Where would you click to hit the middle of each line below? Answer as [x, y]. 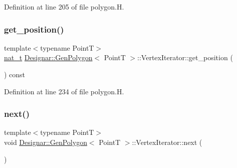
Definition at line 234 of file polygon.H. [64, 91]
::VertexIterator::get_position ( [185, 57]
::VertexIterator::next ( [167, 142]
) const [15, 74]
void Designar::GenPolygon [46, 142]
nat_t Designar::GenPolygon [48, 57]
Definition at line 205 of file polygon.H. [64, 7]
